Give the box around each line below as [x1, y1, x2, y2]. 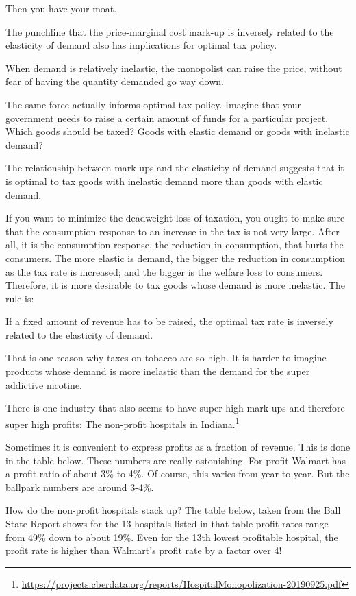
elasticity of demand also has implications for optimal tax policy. [5, 38, 277, 52]
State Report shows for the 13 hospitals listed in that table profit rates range [5, 516, 329, 531]
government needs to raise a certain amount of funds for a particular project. [5, 110, 329, 125]
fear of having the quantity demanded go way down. [5, 74, 224, 88]
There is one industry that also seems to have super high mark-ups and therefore [5, 401, 345, 415]
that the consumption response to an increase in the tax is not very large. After [5, 224, 340, 238]
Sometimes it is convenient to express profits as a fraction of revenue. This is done [5, 440, 351, 454]
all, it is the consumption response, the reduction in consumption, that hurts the [5, 237, 344, 252]
